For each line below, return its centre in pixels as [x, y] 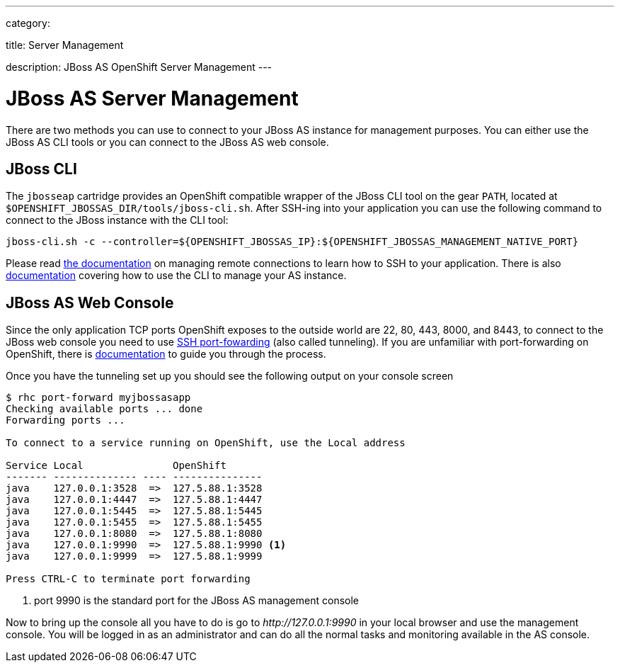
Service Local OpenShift [116, 466]
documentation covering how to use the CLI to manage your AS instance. [176, 276]
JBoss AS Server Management [152, 98]
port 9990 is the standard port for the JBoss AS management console [196, 601]
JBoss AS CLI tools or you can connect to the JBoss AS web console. [167, 142]
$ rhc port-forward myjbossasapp [98, 398]
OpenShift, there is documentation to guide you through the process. [166, 354]
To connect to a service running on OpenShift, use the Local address [206, 443]
